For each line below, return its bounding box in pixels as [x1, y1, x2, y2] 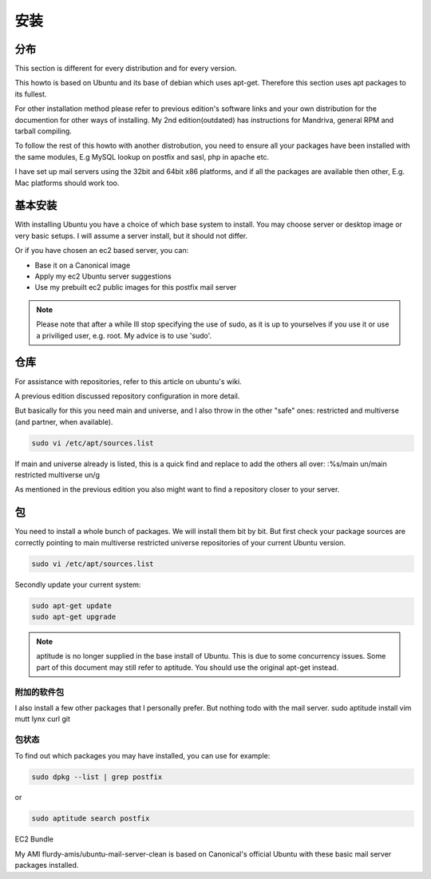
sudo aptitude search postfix [31, 814, 150, 823]
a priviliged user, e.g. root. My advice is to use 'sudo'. [36, 331, 212, 340]
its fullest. [14, 89, 47, 99]
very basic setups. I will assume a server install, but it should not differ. [14, 231, 248, 240]
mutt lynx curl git [14, 715, 71, 724]
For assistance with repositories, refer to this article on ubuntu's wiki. [14, 376, 243, 386]
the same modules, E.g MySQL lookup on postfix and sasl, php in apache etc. [14, 152, 270, 161]
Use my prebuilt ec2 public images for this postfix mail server [34, 283, 237, 292]
